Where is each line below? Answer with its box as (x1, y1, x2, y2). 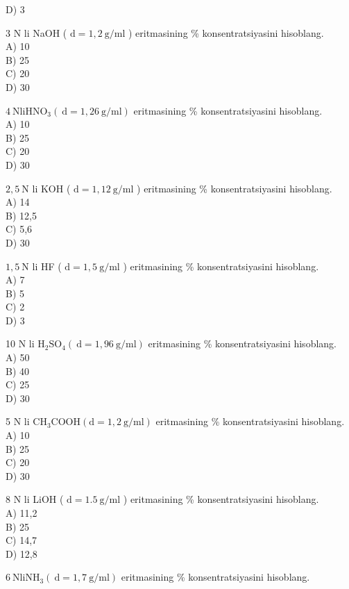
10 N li (6, 336, 35, 351)
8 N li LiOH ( (6, 492, 64, 506)
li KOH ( (32, 181, 71, 195)
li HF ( (32, 258, 62, 273)
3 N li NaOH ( (6, 25, 67, 40)
